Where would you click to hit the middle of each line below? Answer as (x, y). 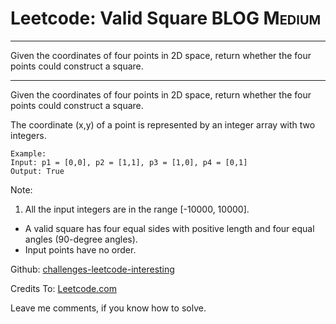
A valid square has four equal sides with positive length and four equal (169, 228)
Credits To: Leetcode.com (63, 288)
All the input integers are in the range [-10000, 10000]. (137, 209)
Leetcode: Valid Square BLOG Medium (166, 18)
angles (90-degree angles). (81, 239)
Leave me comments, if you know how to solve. (108, 308)
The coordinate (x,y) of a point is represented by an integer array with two (163, 124)
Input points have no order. (80, 249)
